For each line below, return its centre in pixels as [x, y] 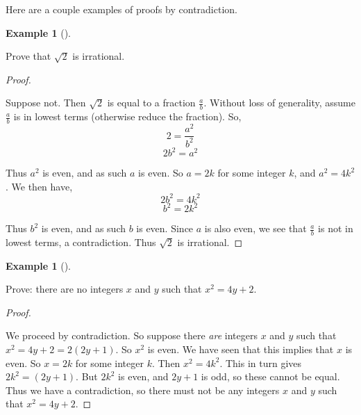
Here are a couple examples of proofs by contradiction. [121, 9]
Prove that [28, 56]
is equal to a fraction [151, 103]
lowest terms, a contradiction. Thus [81, 242]
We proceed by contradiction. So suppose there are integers [132, 335]
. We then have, [39, 186]
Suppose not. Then [46, 103]
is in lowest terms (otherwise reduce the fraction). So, [127, 116]
